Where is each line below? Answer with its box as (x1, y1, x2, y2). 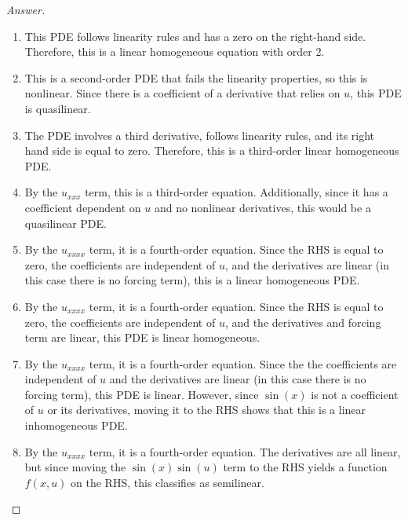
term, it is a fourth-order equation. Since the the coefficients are (89, 355, 397, 372)
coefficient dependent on (24, 199, 141, 215)
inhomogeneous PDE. (24, 417, 128, 434)
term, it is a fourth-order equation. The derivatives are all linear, (89, 443, 401, 460)
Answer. (6, 2, 46, 17)
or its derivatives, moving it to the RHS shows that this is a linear (47, 401, 366, 418)
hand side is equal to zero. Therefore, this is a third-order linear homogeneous (24, 142, 399, 159)
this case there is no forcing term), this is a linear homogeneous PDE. (24, 272, 360, 288)
